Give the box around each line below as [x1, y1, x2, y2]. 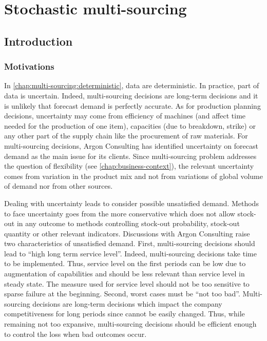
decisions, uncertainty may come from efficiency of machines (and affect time [4, 110, 246, 121]
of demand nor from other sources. [4, 180, 113, 191]
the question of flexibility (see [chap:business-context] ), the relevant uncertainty [4, 161, 254, 171]
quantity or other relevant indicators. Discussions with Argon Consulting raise [4, 228, 250, 238]
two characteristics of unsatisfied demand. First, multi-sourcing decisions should [4, 238, 255, 249]
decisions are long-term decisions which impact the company [32, 298, 222, 309]
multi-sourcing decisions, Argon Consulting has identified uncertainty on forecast [4, 140, 258, 151]
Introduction [4, 33, 73, 49]
